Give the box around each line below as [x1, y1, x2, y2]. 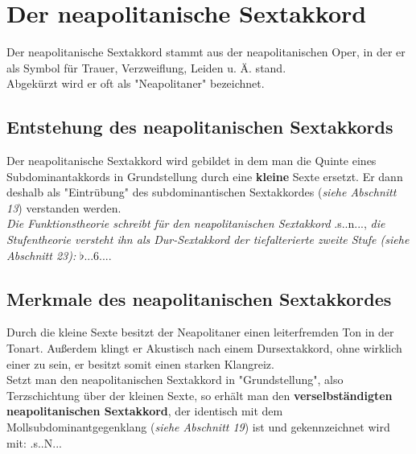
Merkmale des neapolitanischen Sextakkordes [6, 286, 392, 311]
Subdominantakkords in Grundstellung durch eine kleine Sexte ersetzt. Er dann [6, 167, 403, 184]
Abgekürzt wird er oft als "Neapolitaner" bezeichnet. [6, 75, 265, 92]
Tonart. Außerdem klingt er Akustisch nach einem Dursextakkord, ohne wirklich [6, 340, 402, 357]
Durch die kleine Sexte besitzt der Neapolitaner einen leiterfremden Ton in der [6, 324, 394, 340]
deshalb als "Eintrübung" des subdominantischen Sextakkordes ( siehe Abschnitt [6, 184, 397, 200]
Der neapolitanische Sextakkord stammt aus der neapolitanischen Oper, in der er [6, 43, 406, 60]
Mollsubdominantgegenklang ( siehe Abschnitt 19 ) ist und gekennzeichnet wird [6, 419, 390, 435]
